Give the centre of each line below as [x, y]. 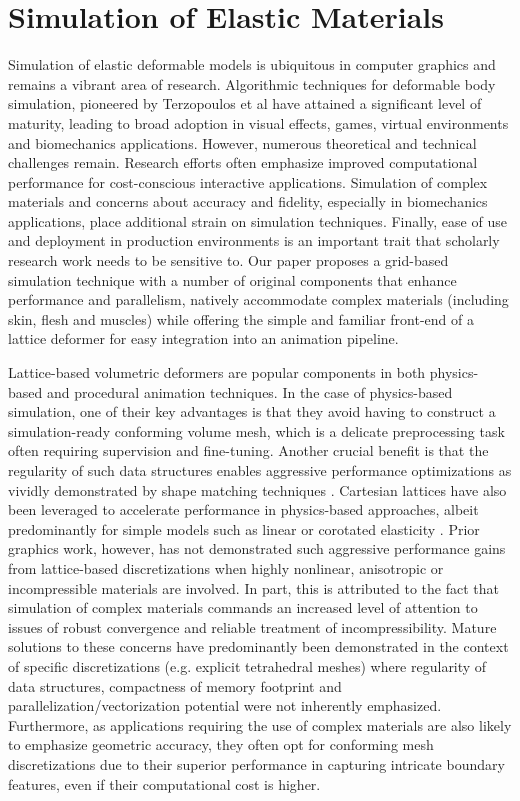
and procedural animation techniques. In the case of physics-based [249, 391]
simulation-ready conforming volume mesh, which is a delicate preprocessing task [256, 430]
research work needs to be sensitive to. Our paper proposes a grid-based [228, 260]
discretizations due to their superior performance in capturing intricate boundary [256, 763]
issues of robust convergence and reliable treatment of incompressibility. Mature [252, 626]
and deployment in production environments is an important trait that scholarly [254, 240]
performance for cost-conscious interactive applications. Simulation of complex [248, 181]
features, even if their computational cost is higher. [164, 783]
